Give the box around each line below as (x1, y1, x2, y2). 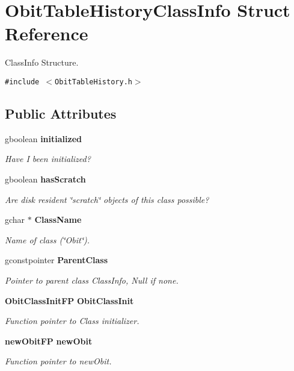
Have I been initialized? (5, 152, 91, 165)
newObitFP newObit (5, 334, 93, 347)
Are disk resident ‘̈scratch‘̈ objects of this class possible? (5, 193, 209, 205)
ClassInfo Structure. (5, 56, 79, 69)
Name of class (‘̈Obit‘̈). (5, 233, 90, 246)
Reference (5, 21, 88, 46)
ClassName (34, 213, 82, 226)
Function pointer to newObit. (5, 355, 112, 367)
